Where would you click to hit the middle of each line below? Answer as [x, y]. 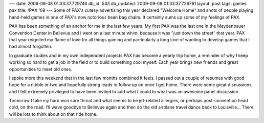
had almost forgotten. [31, 47]
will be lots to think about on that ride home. [53, 114]
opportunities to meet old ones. [41, 69]
